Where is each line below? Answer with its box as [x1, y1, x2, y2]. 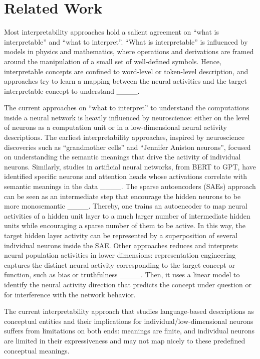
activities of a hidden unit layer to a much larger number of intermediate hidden [4, 210, 250, 221]
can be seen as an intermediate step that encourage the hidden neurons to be [4, 191, 241, 201]
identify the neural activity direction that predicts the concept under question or [4, 279, 251, 289]
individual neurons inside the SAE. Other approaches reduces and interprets [4, 240, 238, 250]
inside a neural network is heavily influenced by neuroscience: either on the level [4, 112, 250, 122]
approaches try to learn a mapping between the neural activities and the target [4, 76, 247, 86]
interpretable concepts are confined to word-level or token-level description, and [4, 66, 248, 76]
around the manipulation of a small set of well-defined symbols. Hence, [4, 56, 221, 66]
